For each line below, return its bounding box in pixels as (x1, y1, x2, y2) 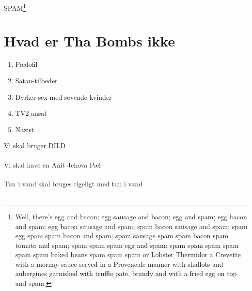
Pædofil (15, 59, 38, 69)
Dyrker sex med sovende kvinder (15, 92, 112, 102)
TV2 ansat (15, 108, 47, 118)
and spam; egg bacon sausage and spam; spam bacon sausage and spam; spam (15, 221, 248, 231)
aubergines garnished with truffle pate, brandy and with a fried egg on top (15, 268, 237, 278)
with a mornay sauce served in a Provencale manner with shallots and (15, 259, 223, 269)
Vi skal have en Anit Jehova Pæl (4, 159, 101, 169)
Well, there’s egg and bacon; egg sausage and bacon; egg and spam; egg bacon (15, 211, 247, 221)
